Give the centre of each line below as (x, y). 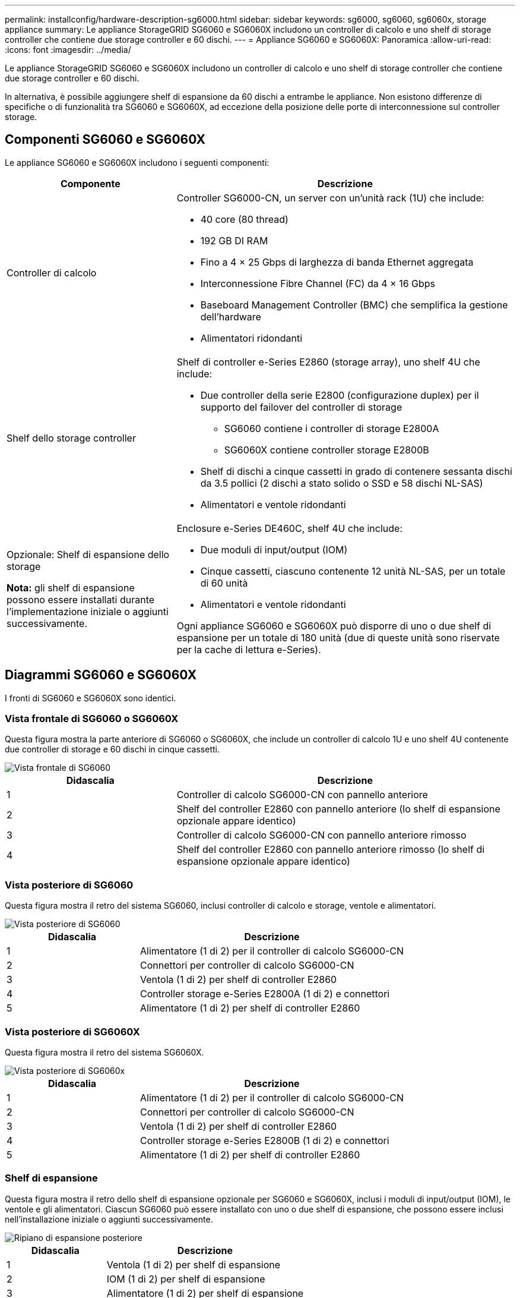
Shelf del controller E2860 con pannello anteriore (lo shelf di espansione (338, 809)
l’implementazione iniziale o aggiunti (88, 611)
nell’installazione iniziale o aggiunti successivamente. (109, 1219)
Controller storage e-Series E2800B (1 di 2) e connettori (265, 1140)
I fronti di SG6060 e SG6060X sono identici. (91, 698)
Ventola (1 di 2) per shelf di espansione (194, 1264)
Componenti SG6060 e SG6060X (105, 140)
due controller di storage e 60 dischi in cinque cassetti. (112, 749)
